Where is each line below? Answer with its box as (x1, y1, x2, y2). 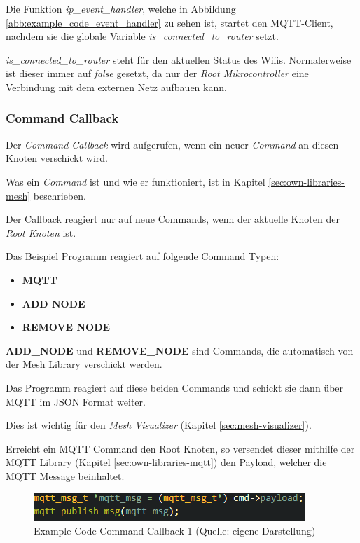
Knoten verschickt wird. (6, 151, 108, 165)
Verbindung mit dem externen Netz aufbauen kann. (6, 79, 227, 94)
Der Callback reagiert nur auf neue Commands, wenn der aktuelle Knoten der (6, 212, 340, 226)
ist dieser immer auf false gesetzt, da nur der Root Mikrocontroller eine (6, 66, 309, 81)
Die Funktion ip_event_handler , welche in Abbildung (6, 1, 236, 15)
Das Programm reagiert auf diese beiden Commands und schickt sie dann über (6, 380, 344, 394)
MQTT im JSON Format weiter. (6, 394, 146, 408)
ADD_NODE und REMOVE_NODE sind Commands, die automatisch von (6, 343, 354, 357)
